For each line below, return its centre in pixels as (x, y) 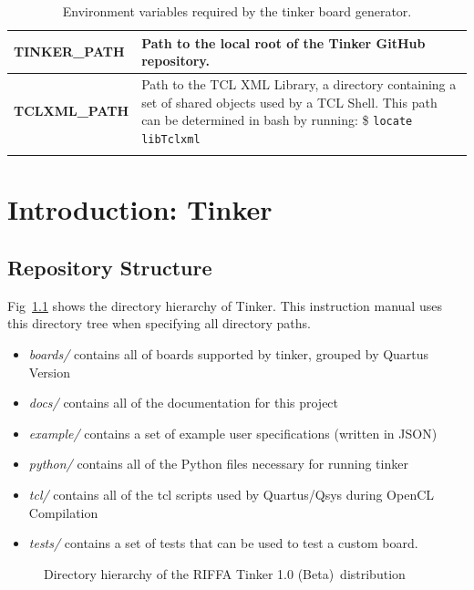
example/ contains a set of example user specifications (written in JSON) (233, 433)
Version (50, 372)
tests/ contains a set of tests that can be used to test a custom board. (223, 543)
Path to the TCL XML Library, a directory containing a (299, 84)
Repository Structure (110, 268)
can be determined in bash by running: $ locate (277, 120)
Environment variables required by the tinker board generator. (237, 11)
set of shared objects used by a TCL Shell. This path (289, 102)
